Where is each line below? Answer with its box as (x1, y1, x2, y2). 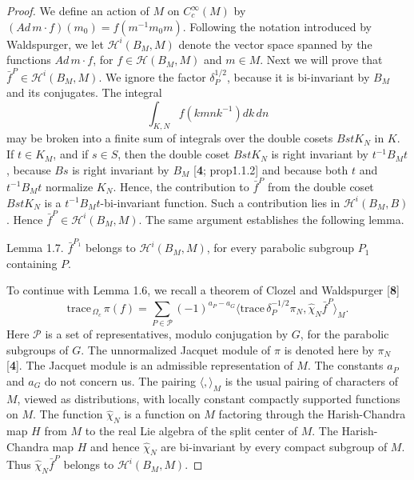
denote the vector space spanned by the (178, 35, 372, 52)
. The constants (307, 357, 384, 374)
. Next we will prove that (260, 51, 383, 68)
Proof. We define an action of (6, 2, 149, 18)
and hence (90, 438, 140, 454)
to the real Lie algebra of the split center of (85, 422, 297, 438)
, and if (53, 146, 89, 162)
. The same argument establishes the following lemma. (138, 210, 404, 227)
